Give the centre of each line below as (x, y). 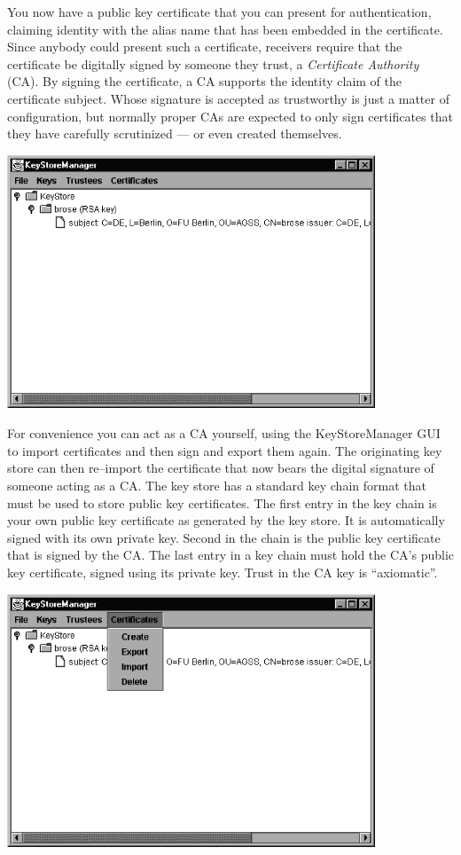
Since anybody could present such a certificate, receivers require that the (205, 47)
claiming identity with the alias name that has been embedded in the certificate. (225, 29)
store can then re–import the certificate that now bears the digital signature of (221, 468)
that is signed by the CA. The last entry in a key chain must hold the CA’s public (231, 555)
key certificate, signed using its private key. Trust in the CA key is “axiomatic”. (223, 572)
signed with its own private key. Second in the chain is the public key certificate (224, 537)
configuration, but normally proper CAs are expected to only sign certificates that (230, 116)
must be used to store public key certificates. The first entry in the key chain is (222, 502)
